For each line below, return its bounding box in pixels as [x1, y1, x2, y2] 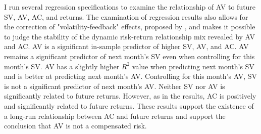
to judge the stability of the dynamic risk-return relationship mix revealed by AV [4, 31, 255, 41]
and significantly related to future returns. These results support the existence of [4, 100, 254, 111]
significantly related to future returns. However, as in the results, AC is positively [4, 91, 256, 101]
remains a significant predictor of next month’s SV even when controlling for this [4, 51, 255, 61]
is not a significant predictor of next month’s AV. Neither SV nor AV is [4, 80, 225, 91]
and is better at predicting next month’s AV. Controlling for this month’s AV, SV [4, 71, 257, 81]
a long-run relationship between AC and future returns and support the [4, 110, 226, 121]
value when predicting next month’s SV [132, 61, 254, 71]
